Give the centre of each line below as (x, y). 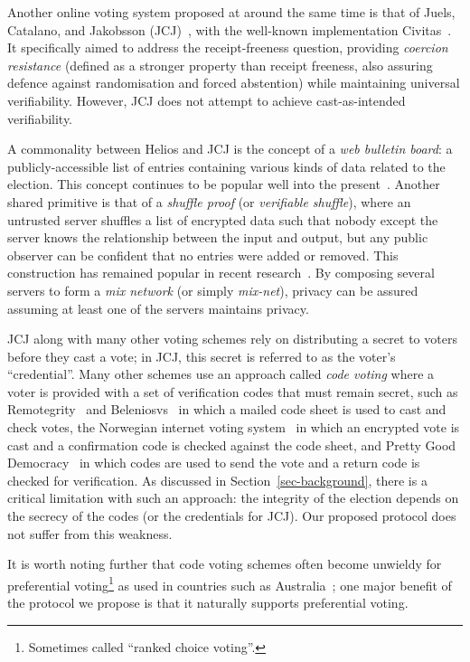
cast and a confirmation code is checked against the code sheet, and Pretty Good (232, 444)
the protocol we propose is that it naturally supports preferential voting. (208, 603)
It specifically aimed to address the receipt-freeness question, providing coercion (228, 47)
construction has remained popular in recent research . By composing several (221, 273)
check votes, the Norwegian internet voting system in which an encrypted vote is (234, 427)
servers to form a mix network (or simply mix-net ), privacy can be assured (213, 290)
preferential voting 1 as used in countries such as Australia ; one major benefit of (230, 583)
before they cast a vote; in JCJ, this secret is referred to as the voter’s (202, 356)
